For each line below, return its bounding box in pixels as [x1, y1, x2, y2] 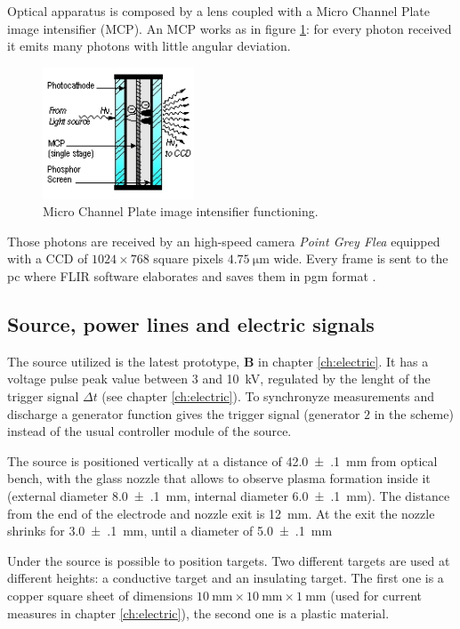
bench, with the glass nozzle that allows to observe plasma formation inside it [7, 469, 431, 488]
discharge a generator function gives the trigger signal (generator [7, 404, 360, 423]
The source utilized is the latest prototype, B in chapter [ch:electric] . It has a [7, 351, 429, 370]
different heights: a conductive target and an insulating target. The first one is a [7, 569, 444, 587]
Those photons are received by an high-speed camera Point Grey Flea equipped [7, 231, 440, 250]
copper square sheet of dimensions [7, 586, 193, 604]
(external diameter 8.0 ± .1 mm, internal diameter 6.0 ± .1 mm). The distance [7, 487, 450, 505]
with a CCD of [7, 249, 88, 268]
